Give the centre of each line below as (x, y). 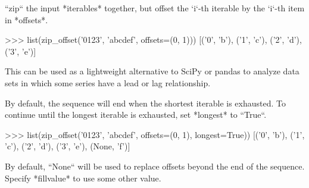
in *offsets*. (26, 19)
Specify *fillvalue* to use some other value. (83, 178)
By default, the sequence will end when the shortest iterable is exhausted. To (145, 103)
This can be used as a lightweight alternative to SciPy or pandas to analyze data (152, 71)
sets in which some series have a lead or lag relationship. (108, 82)
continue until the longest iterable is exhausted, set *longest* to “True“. (136, 115)
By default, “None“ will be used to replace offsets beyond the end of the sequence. (155, 166)
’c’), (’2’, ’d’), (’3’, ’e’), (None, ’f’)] (68, 146)
